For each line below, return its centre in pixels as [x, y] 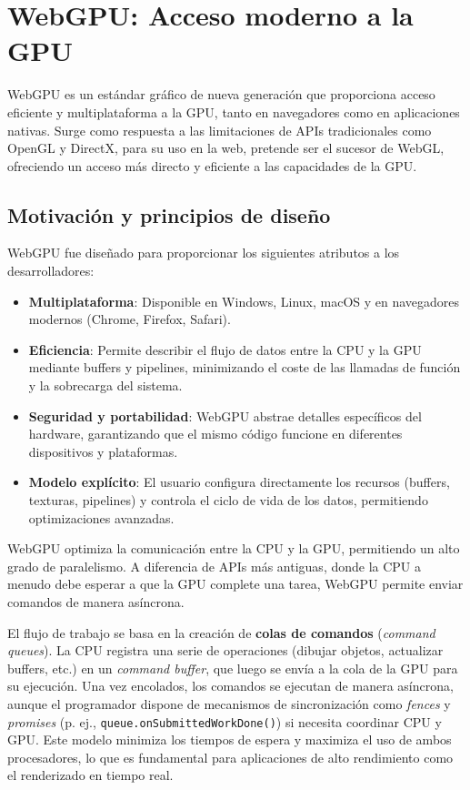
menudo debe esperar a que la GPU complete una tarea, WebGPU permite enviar [235, 584]
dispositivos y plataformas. [103, 451]
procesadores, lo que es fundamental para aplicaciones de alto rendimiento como [230, 757]
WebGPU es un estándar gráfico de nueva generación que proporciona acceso [221, 94]
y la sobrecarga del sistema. [105, 385]
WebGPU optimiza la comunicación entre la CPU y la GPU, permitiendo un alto [234, 548]
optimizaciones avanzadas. [101, 517]
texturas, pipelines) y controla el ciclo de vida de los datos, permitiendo [228, 500]
